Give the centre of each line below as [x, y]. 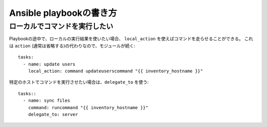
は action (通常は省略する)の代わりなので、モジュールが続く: [72, 46]
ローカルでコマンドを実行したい [61, 26]
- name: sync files [46, 101]
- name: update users [49, 64]
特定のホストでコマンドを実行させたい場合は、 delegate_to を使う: [79, 82]
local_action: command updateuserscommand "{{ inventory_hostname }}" [115, 71]
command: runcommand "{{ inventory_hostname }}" [88, 107]
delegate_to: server [53, 114]
